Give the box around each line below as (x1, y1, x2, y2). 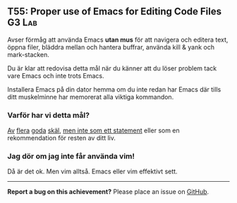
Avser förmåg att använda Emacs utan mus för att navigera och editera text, (7, 35, 229, 44)
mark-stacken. (7, 50, 49, 59)
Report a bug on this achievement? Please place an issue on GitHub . (7, 187, 209, 196)
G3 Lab (7, 17, 37, 29)
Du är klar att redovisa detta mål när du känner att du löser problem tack (7, 63, 217, 73)
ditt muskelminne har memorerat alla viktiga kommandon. (7, 92, 174, 101)
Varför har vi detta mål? (7, 110, 90, 120)
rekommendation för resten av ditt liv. (7, 134, 116, 142)
